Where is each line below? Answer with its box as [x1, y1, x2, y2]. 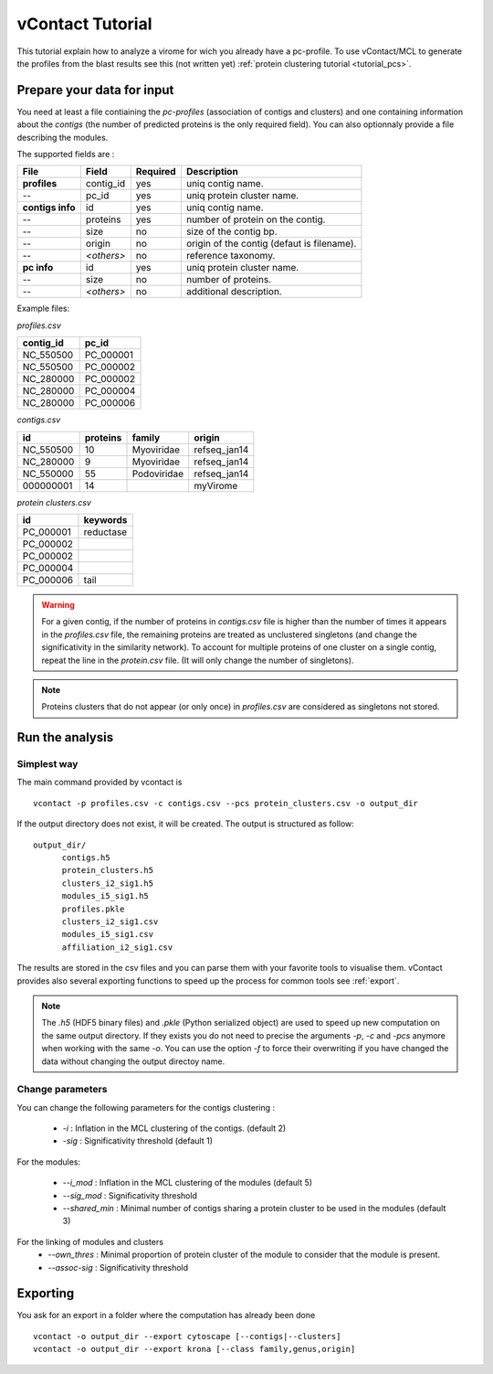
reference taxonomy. [185, 250, 276, 262]
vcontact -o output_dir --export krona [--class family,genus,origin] [33, 1344, 356, 1355]
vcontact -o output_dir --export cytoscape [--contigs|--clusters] [33, 1331, 341, 1341]
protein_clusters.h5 [61, 865, 154, 876]
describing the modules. [16, 132, 109, 143]
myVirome [193, 479, 238, 492]
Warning [41, 599, 75, 610]
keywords [83, 513, 128, 526]
